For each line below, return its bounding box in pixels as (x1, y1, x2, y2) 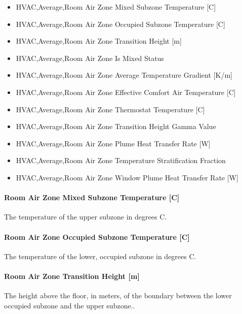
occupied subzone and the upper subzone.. (4, 300, 135, 310)
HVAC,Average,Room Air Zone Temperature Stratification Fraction (16, 155, 226, 166)
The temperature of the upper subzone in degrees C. (4, 211, 167, 222)
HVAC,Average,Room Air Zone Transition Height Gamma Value (16, 121, 216, 132)
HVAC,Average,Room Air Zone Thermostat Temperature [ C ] (16, 104, 205, 114)
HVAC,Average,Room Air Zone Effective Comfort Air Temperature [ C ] (16, 86, 236, 97)
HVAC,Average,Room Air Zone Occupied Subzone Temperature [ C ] (16, 18, 225, 29)
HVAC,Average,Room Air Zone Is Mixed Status (16, 52, 164, 63)
